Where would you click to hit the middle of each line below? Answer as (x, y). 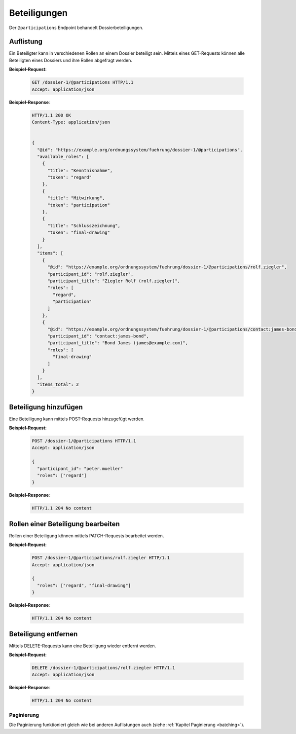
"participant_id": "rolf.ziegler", (91, 274)
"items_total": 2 (58, 384)
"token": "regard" (70, 177)
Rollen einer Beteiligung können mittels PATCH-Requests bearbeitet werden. (87, 536)
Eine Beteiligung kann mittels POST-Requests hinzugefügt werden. (77, 419)
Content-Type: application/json (71, 122)
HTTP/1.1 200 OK (52, 115)
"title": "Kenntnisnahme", (80, 170)
